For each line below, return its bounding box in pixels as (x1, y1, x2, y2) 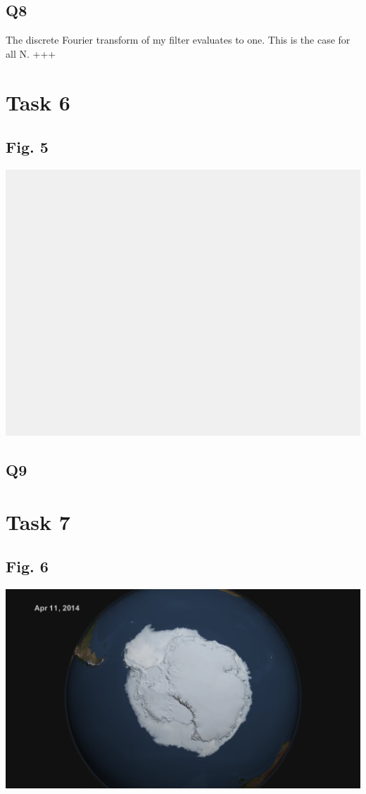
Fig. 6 (6, 555, 49, 577)
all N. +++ (6, 46, 56, 61)
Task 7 (6, 507, 70, 536)
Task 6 (6, 87, 70, 116)
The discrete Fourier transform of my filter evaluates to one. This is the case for (6, 32, 351, 47)
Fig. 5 (6, 136, 49, 158)
